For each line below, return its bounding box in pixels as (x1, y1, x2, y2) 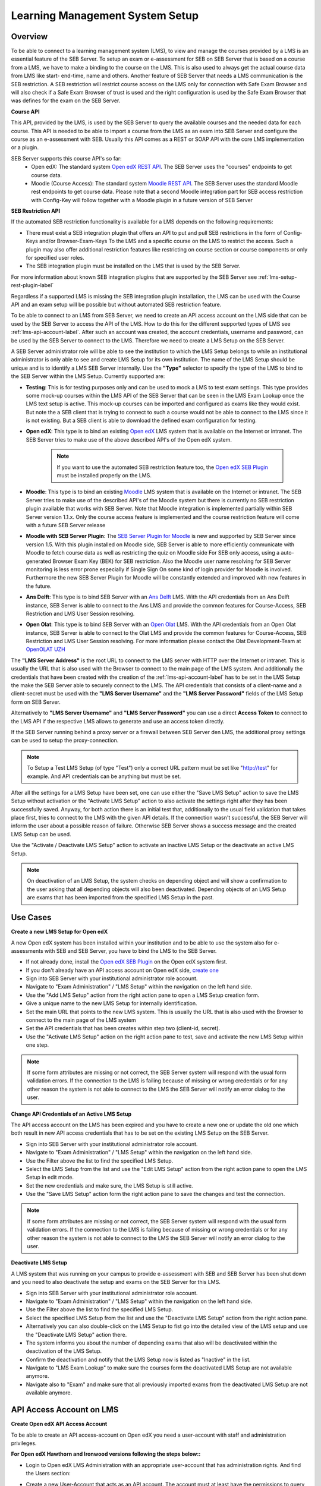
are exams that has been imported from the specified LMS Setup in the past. (27, 894, 214, 901)
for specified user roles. (26, 254, 84, 262)
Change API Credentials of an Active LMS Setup (11, 1110, 132, 1117)
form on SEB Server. (11, 698, 61, 706)
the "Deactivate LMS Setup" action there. (26, 1331, 127, 1338)
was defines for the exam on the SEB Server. (11, 97, 121, 104)
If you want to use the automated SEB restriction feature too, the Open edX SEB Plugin (56, 464, 269, 471)
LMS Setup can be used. (11, 830, 71, 838)
